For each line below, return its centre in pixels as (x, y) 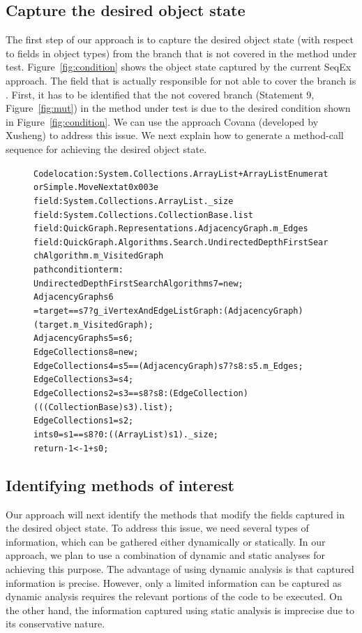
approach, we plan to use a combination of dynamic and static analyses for (166, 555)
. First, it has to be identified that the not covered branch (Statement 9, (160, 94)
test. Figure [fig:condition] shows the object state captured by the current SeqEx (179, 67)
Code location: (66, 174)
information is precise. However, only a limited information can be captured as (174, 582)
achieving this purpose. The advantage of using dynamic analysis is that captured (180, 568)
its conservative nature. (55, 624)
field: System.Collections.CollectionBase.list (143, 215)
